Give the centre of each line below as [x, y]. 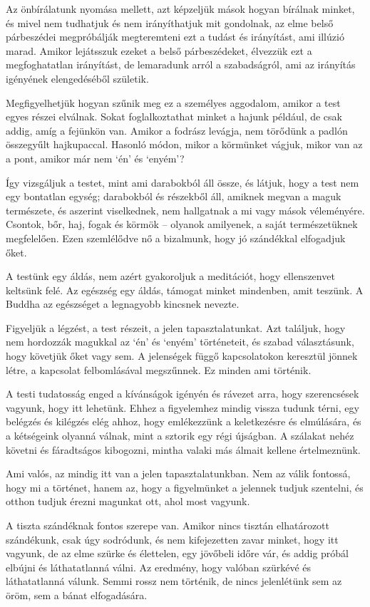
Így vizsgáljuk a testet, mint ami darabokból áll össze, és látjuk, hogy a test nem [183, 182]
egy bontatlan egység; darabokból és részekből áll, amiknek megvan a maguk [174, 196]
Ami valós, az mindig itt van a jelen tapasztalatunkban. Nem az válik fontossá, [178, 473]
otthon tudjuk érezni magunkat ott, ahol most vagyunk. [128, 501]
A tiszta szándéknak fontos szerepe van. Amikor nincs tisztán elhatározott [168, 525]
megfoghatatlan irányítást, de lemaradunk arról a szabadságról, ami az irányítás [181, 64]
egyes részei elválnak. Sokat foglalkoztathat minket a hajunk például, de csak [174, 116]
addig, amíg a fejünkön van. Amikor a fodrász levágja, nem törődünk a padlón [177, 130]
